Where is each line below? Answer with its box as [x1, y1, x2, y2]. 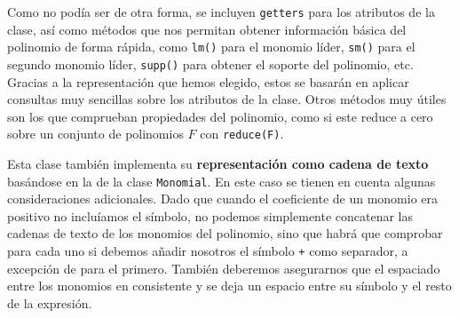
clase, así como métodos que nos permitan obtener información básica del [7, 20, 407, 38]
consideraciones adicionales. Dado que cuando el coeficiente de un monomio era [7, 189, 439, 208]
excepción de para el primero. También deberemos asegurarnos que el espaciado [7, 258, 440, 277]
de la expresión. [7, 293, 92, 312]
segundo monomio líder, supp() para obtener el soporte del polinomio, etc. [7, 54, 414, 73]
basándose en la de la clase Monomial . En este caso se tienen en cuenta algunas [7, 171, 436, 190]
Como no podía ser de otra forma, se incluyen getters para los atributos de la [7, 3, 435, 20]
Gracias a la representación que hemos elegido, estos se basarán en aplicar [7, 72, 409, 91]
